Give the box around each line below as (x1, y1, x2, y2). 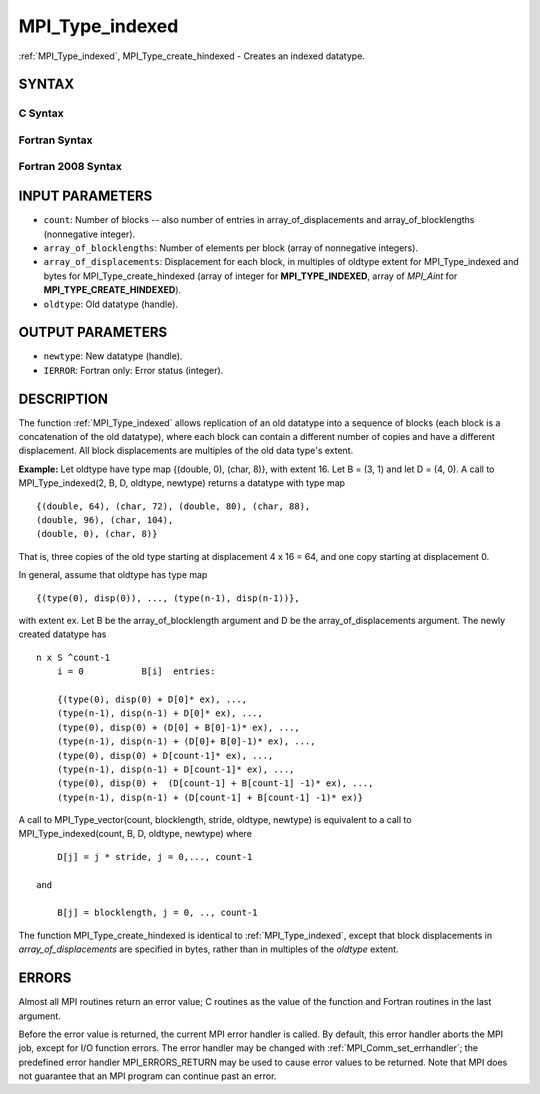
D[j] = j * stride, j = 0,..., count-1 (56, 851, 253, 862)
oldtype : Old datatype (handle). (43, 298, 179, 310)
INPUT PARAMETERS (18, 188, 153, 205)
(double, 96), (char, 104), (36, 515, 174, 526)
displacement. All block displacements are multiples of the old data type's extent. (18, 445, 354, 457)
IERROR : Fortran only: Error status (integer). (43, 364, 224, 376)
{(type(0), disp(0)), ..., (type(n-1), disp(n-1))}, (36, 592, 300, 604)
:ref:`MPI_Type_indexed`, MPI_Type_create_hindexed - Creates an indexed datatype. (18, 50, 365, 62)
